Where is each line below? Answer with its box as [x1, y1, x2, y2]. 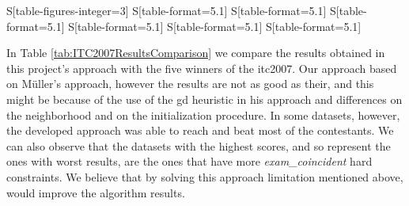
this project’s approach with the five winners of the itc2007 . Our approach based [6, 59, 397, 76]
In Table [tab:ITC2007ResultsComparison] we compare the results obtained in [6, 44, 385, 61]
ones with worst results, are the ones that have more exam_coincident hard [6, 153, 373, 170]
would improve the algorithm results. [6, 184, 185, 200]
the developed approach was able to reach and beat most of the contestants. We [6, 122, 394, 139]
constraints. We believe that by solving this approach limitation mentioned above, [6, 168, 403, 185]
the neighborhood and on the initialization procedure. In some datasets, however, [6, 106, 400, 123]
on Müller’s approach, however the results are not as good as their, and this [6, 75, 374, 92]
